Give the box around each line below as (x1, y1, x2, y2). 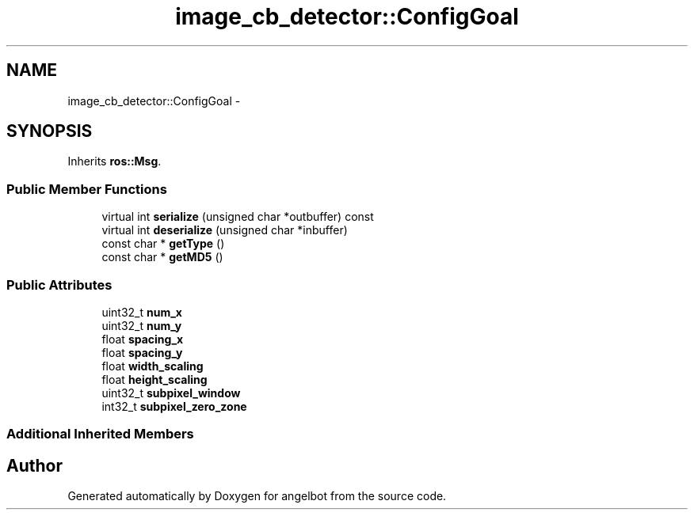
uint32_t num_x (101, 305, 182, 319)
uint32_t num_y (101, 318, 182, 332)
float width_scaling (101, 359, 204, 373)
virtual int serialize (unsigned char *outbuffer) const (101, 210, 374, 224)
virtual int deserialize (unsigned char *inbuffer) (101, 223, 348, 237)
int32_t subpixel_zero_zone (101, 399, 247, 413)
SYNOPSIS (6, 121, 93, 142)
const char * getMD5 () (101, 250, 223, 264)
